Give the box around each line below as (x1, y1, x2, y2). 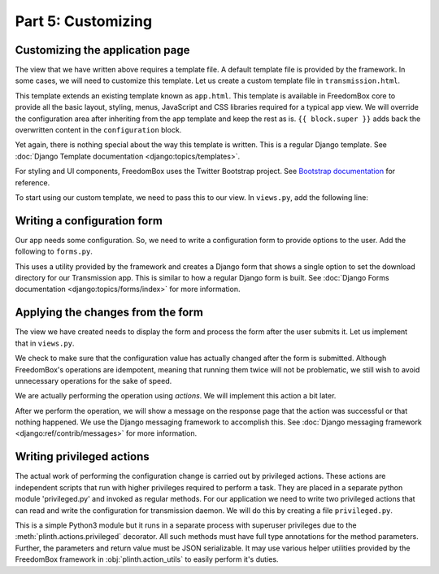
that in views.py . (15, 338, 75, 348)
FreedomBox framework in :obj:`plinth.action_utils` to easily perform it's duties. (15, 554, 279, 564)
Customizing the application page (15, 43, 190, 57)
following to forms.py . (15, 246, 93, 256)
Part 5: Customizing (15, 12, 153, 30)
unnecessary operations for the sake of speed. (15, 376, 172, 385)
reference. (15, 177, 50, 187)
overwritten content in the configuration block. (15, 125, 182, 135)
